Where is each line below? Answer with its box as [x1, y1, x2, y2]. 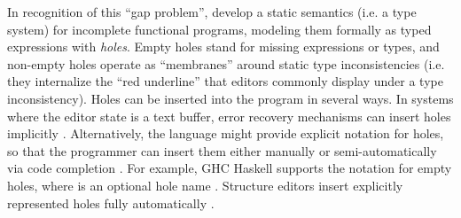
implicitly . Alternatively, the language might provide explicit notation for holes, [7, 124, 444, 143]
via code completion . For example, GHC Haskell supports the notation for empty [7, 159, 452, 177]
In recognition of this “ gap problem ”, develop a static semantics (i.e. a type [7, 3, 417, 20]
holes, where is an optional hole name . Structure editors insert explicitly [7, 175, 403, 194]
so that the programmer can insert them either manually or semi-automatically [7, 141, 437, 160]
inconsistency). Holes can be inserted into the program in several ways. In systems [7, 89, 454, 107]
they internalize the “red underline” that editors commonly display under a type [7, 72, 443, 90]
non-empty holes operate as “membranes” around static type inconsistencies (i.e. [7, 54, 445, 73]
